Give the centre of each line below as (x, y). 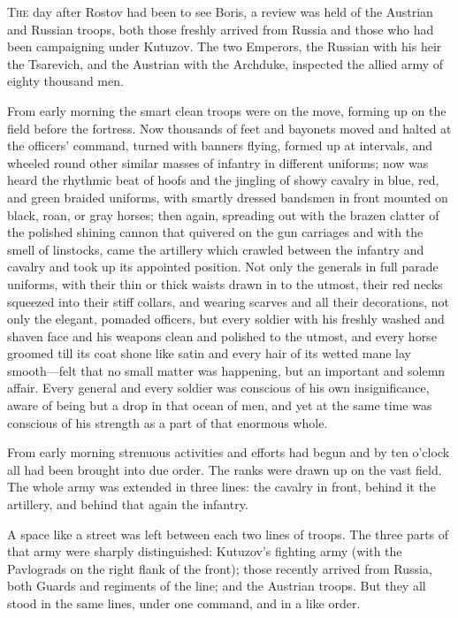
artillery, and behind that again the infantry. (128, 504)
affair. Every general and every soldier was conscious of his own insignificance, (218, 388)
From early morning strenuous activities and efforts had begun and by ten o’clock (229, 452)
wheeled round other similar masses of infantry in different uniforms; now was (218, 162)
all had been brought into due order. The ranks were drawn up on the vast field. (225, 469)
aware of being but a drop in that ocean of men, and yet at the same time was (220, 405)
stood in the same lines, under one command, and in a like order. (184, 603)
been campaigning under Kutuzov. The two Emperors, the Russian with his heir (225, 46)
